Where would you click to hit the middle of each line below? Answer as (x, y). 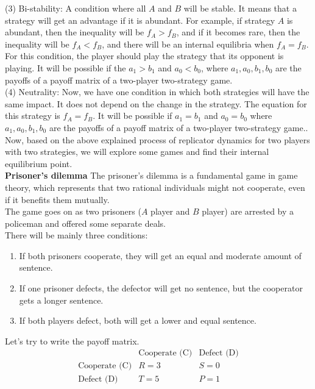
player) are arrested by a (248, 211)
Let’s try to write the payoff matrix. (72, 341)
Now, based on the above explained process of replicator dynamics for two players (157, 139)
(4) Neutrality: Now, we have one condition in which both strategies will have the (157, 92)
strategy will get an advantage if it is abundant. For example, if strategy (140, 20)
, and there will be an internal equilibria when (188, 44)
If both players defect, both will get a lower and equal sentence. (138, 320)
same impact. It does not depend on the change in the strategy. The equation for (156, 103)
